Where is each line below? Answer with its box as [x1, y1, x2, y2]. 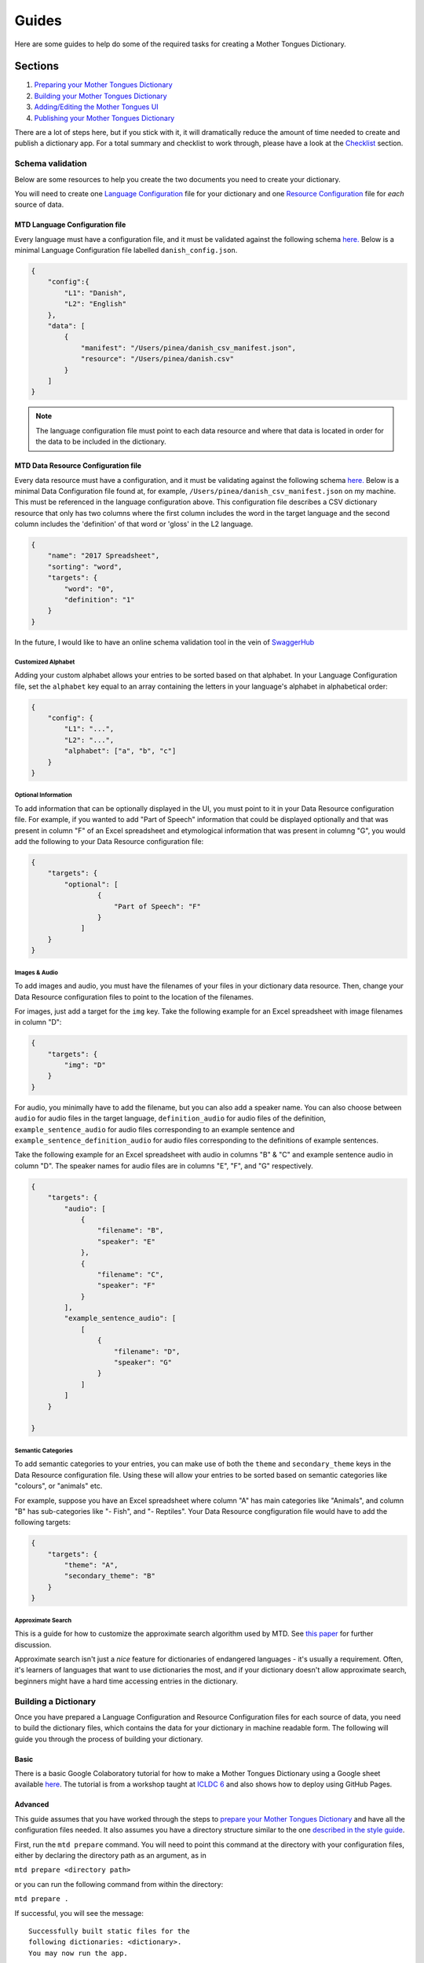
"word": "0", [64, 584, 115, 593]
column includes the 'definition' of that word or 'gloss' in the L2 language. [14, 519, 254, 529]
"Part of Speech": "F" [114, 901, 202, 911]
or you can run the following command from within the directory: [14, 1879, 224, 1888]
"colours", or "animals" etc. [14, 1481, 103, 1491]
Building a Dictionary [14, 1696, 97, 1707]
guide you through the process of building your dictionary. [14, 1734, 203, 1743]
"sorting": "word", [47, 562, 123, 571]
